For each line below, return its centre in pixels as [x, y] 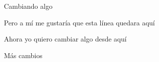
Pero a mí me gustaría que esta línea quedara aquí [79, 22]
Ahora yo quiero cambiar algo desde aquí [65, 39]
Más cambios [23, 55]
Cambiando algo [28, 6]
